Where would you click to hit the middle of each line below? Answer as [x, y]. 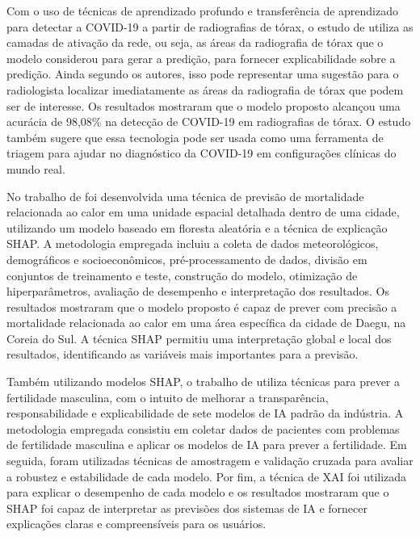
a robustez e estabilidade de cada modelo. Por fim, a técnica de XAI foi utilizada [207, 476]
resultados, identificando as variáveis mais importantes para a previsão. [183, 354]
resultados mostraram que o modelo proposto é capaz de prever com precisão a [202, 306]
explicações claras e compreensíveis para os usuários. [136, 524]
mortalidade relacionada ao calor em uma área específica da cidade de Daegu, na [206, 323]
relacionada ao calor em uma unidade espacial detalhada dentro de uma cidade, [203, 212]
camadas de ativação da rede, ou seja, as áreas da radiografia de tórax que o [195, 42]
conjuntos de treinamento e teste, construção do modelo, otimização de [182, 275]
